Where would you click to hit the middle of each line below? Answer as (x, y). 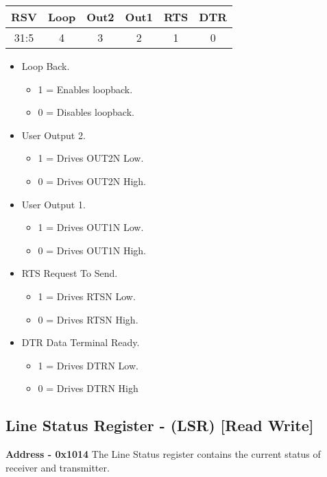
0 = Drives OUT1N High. (92, 250)
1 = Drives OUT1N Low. (91, 227)
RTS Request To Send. (70, 273)
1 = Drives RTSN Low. (87, 296)
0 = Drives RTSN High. (88, 319)
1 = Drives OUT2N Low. (91, 158)
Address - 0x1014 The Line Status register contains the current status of (163, 454)
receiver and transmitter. (58, 467)
